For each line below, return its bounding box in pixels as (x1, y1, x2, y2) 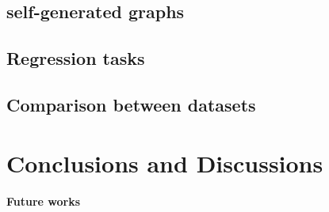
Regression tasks (6, 46, 145, 70)
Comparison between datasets (6, 92, 256, 116)
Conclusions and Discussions (6, 146, 323, 179)
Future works (6, 193, 81, 210)
